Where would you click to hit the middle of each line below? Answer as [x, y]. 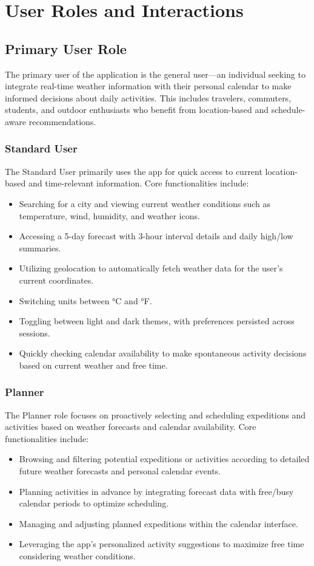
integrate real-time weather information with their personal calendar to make [148, 86]
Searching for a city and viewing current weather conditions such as [145, 203]
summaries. [40, 247]
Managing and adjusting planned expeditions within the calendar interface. [159, 523]
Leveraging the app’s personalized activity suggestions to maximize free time [162, 544]
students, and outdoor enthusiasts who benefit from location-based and [137, 110]
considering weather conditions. [77, 556]
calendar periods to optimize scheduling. [94, 503]
